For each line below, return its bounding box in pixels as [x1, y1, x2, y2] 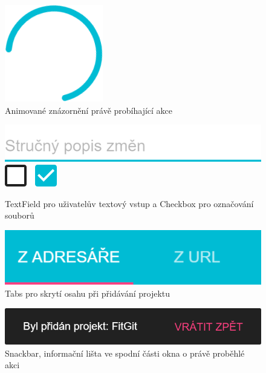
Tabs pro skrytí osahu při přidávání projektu [5, 287, 170, 300]
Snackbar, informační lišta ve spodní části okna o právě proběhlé [5, 346, 245, 359]
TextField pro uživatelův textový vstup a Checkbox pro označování [5, 197, 254, 210]
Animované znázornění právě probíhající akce [5, 104, 173, 116]
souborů [5, 209, 34, 222]
